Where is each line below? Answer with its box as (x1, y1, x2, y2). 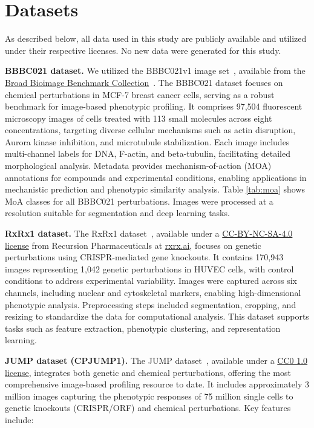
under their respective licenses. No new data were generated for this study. (5, 44, 281, 56)
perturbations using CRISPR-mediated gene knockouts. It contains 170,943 (5, 251, 284, 263)
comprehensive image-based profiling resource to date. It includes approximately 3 (5, 378, 309, 390)
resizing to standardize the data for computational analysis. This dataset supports (5, 310, 309, 323)
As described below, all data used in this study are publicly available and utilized (5, 32, 307, 45)
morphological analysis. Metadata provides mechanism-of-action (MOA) (5, 159, 272, 172)
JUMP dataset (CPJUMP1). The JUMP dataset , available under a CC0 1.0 (5, 354, 308, 366)
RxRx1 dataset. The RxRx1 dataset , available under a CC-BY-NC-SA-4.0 (5, 227, 293, 240)
